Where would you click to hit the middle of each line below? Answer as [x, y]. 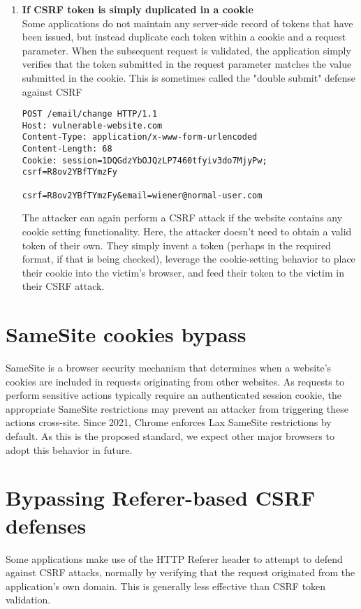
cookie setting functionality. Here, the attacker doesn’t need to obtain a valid [187, 231]
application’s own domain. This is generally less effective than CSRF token [166, 586]
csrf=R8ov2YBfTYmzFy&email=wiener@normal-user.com [142, 195]
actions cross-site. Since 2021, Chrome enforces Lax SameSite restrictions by [169, 422]
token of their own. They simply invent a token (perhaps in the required [176, 245]
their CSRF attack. [63, 286]
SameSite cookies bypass [126, 334]
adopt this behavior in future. [69, 449]
